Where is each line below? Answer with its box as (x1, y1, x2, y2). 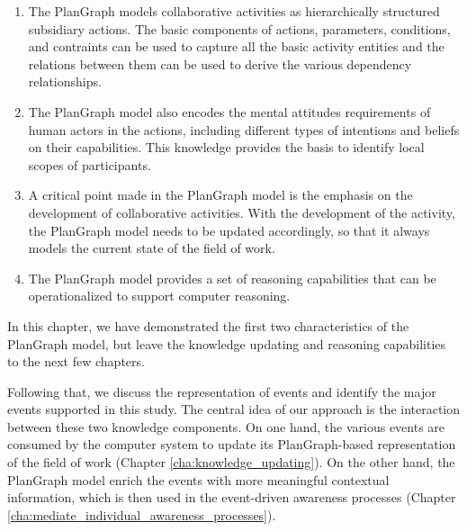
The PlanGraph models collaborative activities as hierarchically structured (28, 2, 440, 20)
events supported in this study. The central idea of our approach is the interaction (7, 400, 461, 418)
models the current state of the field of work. (28, 238, 275, 257)
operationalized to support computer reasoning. (28, 286, 291, 305)
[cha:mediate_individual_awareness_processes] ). (7, 505, 276, 524)
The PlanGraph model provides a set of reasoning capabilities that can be (28, 268, 436, 287)
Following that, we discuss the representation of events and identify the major (7, 382, 436, 400)
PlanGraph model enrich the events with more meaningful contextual (7, 470, 390, 489)
